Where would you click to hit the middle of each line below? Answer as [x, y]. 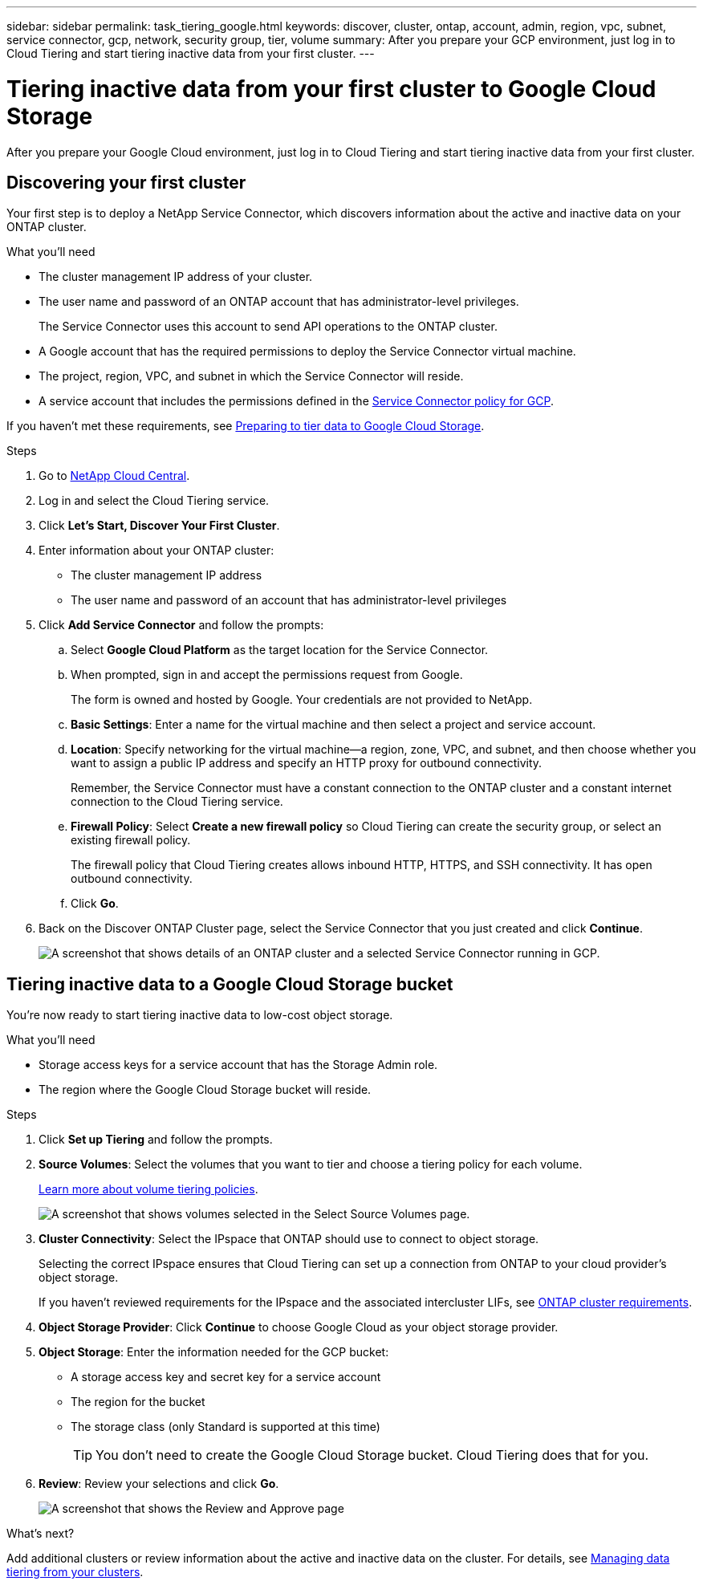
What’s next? [41, 1534]
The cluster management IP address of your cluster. [176, 277]
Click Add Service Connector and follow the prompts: [181, 625]
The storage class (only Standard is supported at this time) [226, 1427]
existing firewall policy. [131, 840]
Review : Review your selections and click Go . [159, 1484]
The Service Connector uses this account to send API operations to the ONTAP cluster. [268, 327]
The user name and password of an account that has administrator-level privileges [289, 600]
